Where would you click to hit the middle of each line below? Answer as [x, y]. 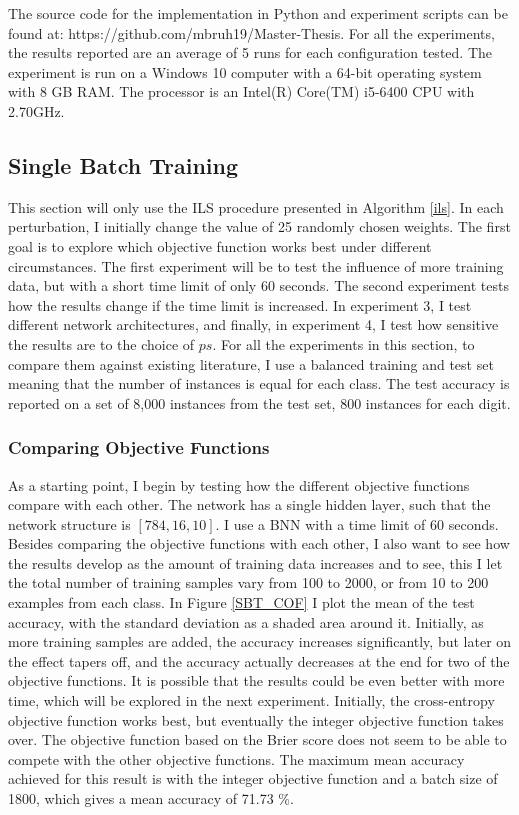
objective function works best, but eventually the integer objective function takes [256, 719]
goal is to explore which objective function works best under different [220, 245]
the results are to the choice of [101, 343]
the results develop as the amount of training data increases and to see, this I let [255, 562]
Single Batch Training [123, 164]
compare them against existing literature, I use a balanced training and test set [251, 363]
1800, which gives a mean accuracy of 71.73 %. [151, 798]
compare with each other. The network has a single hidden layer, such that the [249, 504]
